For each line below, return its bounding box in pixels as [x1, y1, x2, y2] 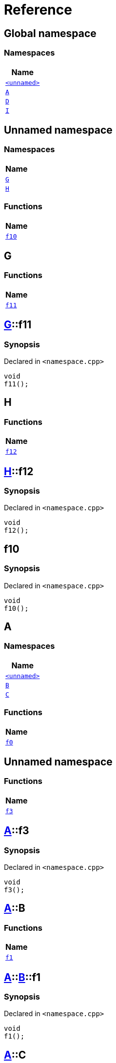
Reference [4, 1, 72, 18]
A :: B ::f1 [4, 971, 41, 983]
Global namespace [4, 27, 97, 40]
